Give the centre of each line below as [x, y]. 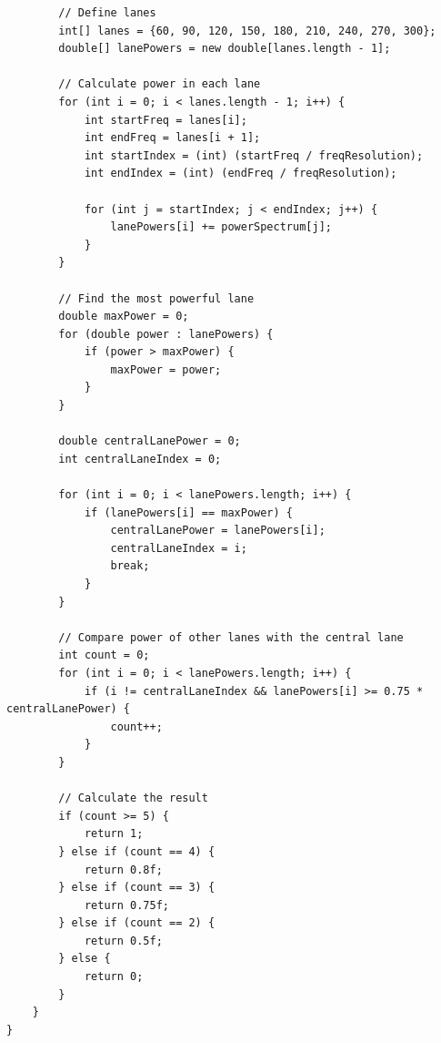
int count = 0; [104, 655]
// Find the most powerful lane [156, 298]
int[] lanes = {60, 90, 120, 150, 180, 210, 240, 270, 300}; [247, 31]
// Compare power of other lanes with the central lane [231, 637]
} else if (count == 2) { [137, 923]
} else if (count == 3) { [137, 888]
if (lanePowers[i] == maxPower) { [188, 512]
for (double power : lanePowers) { [166, 334]
